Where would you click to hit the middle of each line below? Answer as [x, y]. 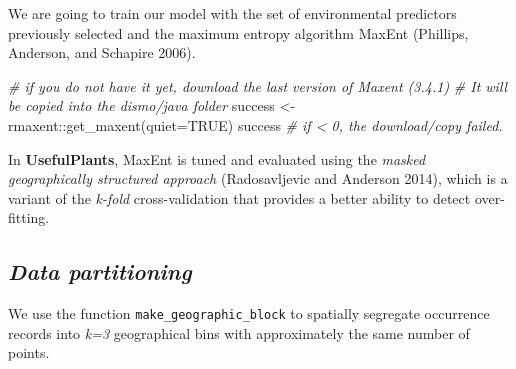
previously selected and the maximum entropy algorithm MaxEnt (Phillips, [238, 32]
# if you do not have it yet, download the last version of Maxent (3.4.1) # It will [258, 85]
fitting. [29, 217]
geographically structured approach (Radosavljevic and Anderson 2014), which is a [258, 178]
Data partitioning [100, 271]
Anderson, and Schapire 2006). [102, 52]
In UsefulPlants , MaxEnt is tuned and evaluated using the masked [217, 158]
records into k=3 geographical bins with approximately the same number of [239, 332]
